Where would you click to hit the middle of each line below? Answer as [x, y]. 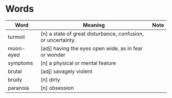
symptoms [20, 63]
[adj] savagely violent [67, 71]
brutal [15, 71]
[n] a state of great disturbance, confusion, [92, 34]
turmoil [16, 37]
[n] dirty [50, 80]
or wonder [53, 55]
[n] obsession [57, 88]
